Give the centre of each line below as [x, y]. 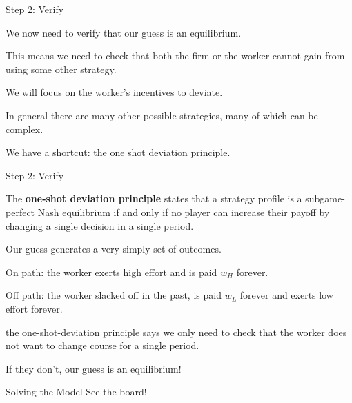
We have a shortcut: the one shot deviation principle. [118, 152]
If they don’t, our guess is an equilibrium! [94, 368]
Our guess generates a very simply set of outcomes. [114, 249]
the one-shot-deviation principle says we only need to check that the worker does [176, 332]
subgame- [325, 198]
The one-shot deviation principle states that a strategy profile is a [154, 198]
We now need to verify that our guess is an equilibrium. [124, 32]
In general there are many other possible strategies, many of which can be [162, 115]
